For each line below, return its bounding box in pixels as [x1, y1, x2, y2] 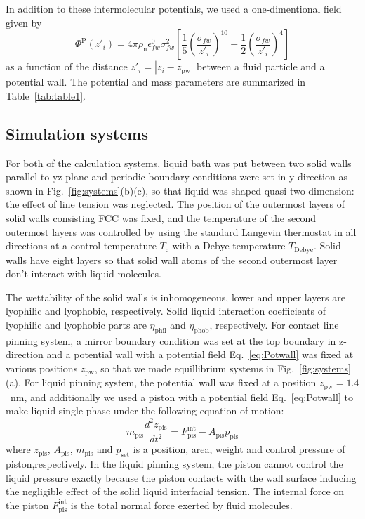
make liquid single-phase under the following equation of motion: [6, 403, 284, 418]
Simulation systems [6, 122, 148, 144]
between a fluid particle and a [197, 59, 325, 74]
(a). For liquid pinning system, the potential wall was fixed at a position [6, 375, 317, 390]
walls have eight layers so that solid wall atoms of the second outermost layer [6, 252, 338, 267]
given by [6, 15, 42, 29]
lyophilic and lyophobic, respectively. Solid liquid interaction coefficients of [6, 303, 326, 318]
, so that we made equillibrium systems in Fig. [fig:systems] [94, 360, 351, 375]
